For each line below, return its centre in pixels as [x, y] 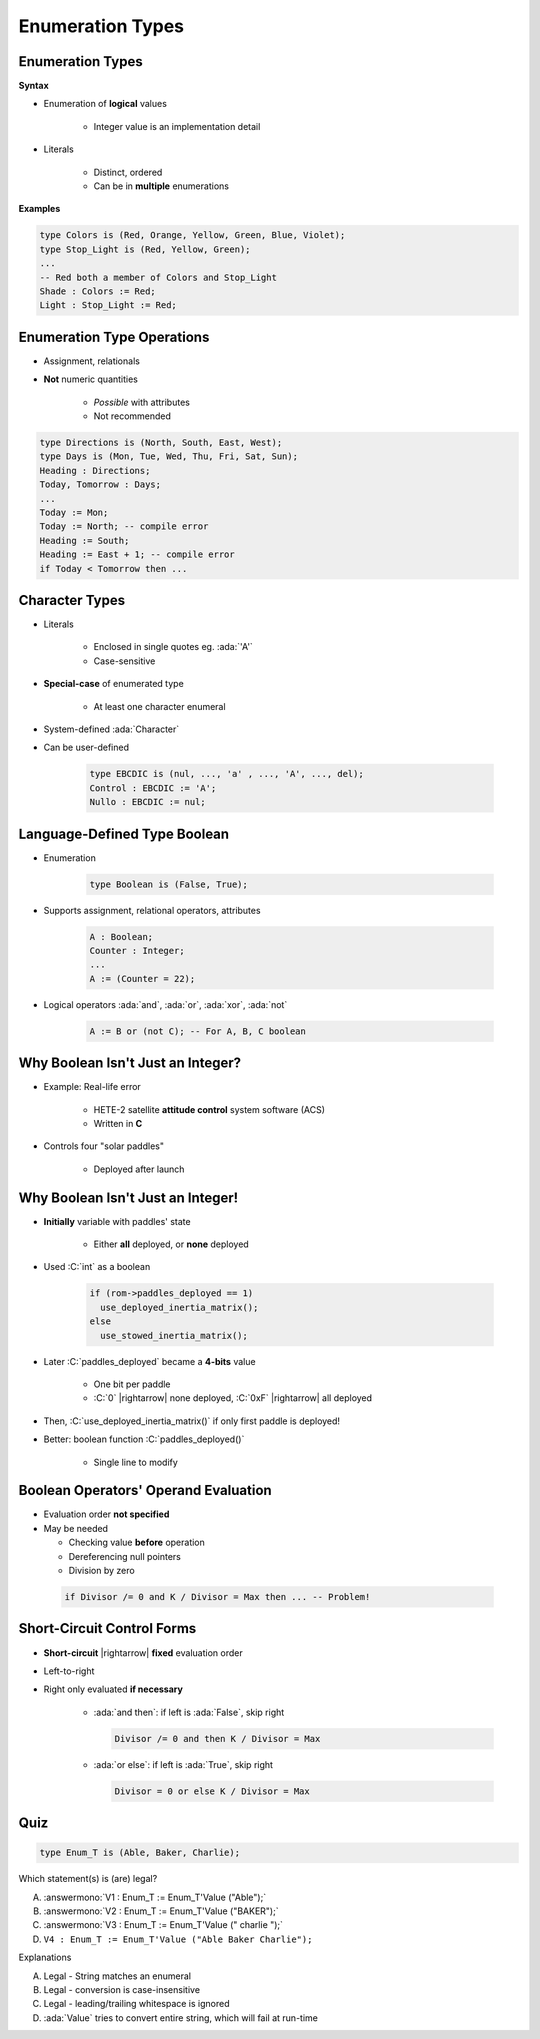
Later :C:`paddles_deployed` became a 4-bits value [149, 1361]
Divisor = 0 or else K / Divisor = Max [212, 1791]
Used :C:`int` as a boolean [97, 1267]
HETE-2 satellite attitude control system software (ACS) [209, 1109]
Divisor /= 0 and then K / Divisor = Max [217, 1738]
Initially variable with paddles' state [117, 1221]
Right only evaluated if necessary [113, 1689]
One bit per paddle [132, 1384]
